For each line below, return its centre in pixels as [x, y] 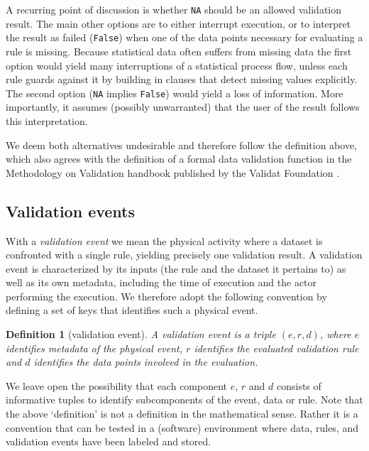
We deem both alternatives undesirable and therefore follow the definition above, [182, 145]
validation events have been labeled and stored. [109, 441]
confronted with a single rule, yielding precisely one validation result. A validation [184, 255]
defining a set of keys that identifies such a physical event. [132, 310]
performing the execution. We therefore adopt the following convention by [166, 296]
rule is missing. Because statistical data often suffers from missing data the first [179, 51]
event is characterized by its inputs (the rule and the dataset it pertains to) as [176, 268]
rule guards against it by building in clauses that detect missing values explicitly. [182, 79]
